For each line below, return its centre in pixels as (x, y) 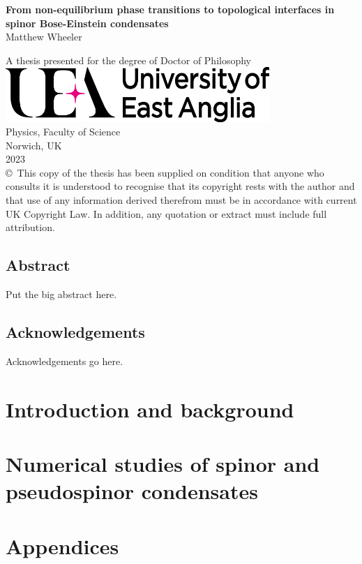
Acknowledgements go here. (65, 361)
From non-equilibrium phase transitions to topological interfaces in (170, 9)
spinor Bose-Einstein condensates (87, 23)
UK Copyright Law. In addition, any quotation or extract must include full (166, 213)
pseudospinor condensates (132, 491)
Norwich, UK (34, 145)
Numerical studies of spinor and (163, 464)
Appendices (62, 546)
